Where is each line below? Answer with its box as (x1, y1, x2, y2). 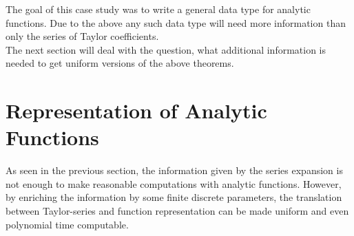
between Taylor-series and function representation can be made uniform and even (6, 204, 349, 218)
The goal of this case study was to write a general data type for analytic (6, 2, 311, 16)
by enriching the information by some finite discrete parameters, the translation (6, 190, 342, 204)
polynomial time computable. (6, 217, 129, 231)
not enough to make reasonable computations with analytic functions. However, (6, 176, 342, 191)
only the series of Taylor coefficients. (6, 29, 159, 43)
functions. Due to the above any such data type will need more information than (6, 15, 346, 30)
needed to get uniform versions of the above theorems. (6, 56, 234, 70)
